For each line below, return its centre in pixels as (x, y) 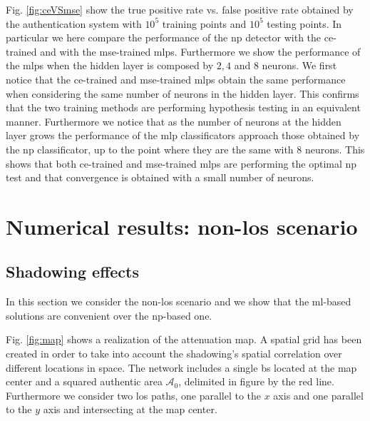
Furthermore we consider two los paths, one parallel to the (134, 395)
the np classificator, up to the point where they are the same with (150, 149)
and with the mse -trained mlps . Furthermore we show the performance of (200, 51)
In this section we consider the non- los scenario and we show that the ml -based (179, 301)
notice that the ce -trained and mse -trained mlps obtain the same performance (176, 79)
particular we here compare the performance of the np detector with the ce (170, 37)
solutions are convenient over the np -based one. (109, 315)
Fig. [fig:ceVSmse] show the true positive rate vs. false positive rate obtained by (180, 9)
